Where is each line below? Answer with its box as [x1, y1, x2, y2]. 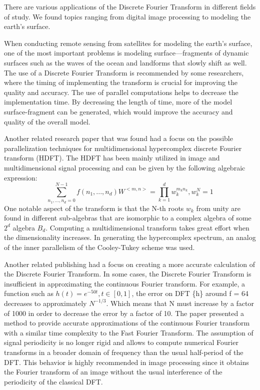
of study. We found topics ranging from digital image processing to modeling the [4, 11, 251, 21]
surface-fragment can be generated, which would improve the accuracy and [4, 106, 233, 116]
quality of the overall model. [4, 116, 90, 126]
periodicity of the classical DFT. [4, 376, 103, 386]
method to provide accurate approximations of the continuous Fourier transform [4, 317, 250, 328]
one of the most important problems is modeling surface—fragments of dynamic [4, 47, 249, 58]
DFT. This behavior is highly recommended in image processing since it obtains [4, 356, 249, 367]
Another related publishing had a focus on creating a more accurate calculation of [4, 258, 255, 269]
